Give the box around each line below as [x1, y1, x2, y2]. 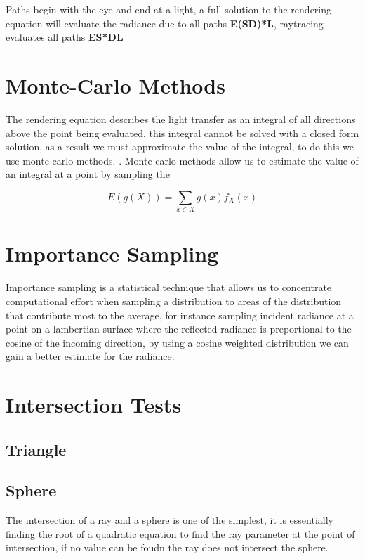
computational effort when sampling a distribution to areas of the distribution [6, 293, 342, 308]
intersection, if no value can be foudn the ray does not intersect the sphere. [6, 540, 328, 555]
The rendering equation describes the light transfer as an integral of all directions [6, 111, 356, 126]
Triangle [6, 438, 67, 460]
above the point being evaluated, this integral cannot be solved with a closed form [6, 125, 359, 140]
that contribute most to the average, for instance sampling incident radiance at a [6, 307, 354, 322]
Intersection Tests [6, 390, 182, 419]
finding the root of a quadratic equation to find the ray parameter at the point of [6, 526, 355, 541]
